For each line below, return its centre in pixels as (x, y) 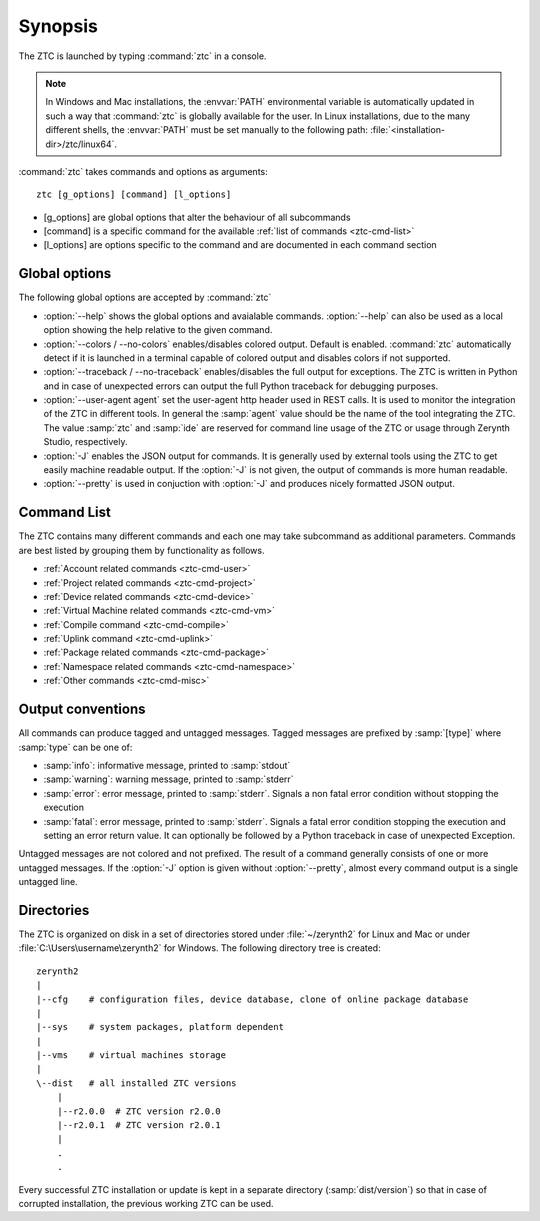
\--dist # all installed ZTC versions (136, 1083)
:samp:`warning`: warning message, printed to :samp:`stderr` (168, 779)
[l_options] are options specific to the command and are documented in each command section (240, 245)
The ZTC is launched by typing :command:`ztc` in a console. (142, 56)
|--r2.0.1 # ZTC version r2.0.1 (139, 1125)
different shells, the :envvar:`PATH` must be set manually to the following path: (207, 130)
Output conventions (82, 709)
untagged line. (48, 882)
